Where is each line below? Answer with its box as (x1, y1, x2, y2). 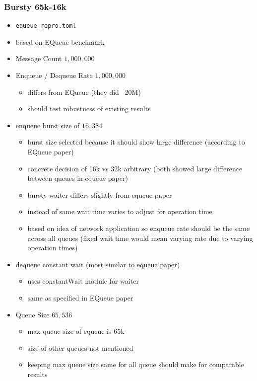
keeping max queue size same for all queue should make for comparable (27, 359, 244, 370)
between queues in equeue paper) (27, 173, 128, 183)
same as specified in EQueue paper (27, 292, 133, 303)
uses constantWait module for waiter (27, 276, 139, 286)
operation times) (27, 242, 78, 253)
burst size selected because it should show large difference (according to (27, 137, 245, 147)
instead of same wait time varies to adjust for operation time (27, 206, 212, 217)
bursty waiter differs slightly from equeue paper (27, 189, 172, 200)
